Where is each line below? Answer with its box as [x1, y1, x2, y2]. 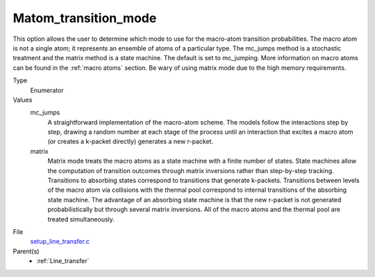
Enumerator [30, 86, 64, 94]
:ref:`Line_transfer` [36, 257, 90, 265]
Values [12, 96, 33, 104]
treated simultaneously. [47, 215, 115, 223]
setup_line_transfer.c [30, 238, 90, 246]
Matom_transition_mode [12, 10, 157, 26]
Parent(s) [12, 247, 40, 256]
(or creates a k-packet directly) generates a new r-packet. [47, 137, 214, 145]
